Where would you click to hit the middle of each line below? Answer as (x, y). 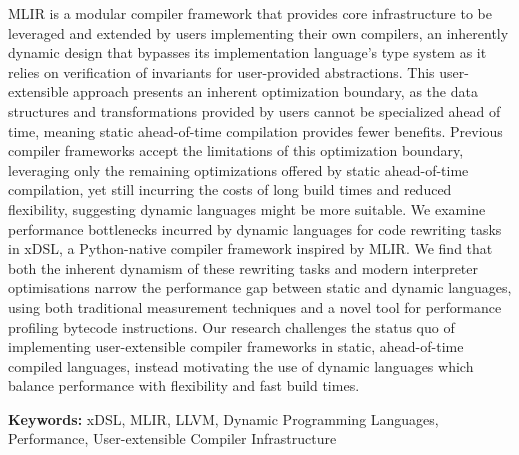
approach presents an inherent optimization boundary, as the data (275, 91)
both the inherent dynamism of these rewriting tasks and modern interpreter (243, 267)
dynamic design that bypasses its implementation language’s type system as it (247, 52)
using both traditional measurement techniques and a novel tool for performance (255, 306)
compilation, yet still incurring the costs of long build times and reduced (230, 189)
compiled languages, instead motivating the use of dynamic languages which (241, 365)
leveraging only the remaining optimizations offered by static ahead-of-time (238, 169)
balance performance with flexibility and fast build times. (184, 385)
